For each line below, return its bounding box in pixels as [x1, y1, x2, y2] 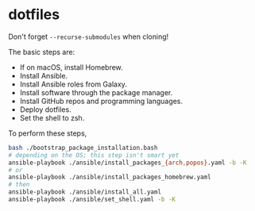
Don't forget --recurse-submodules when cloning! [8, 32, 169, 41]
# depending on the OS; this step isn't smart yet [8, 151, 180, 159]
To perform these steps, [8, 129, 87, 138]
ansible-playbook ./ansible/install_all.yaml [8, 188, 161, 196]
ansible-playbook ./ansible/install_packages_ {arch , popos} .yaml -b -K [8, 159, 247, 167]
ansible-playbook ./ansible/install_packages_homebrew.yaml [8, 173, 212, 182]
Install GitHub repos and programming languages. [19, 96, 184, 105]
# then [8, 181, 30, 189]
